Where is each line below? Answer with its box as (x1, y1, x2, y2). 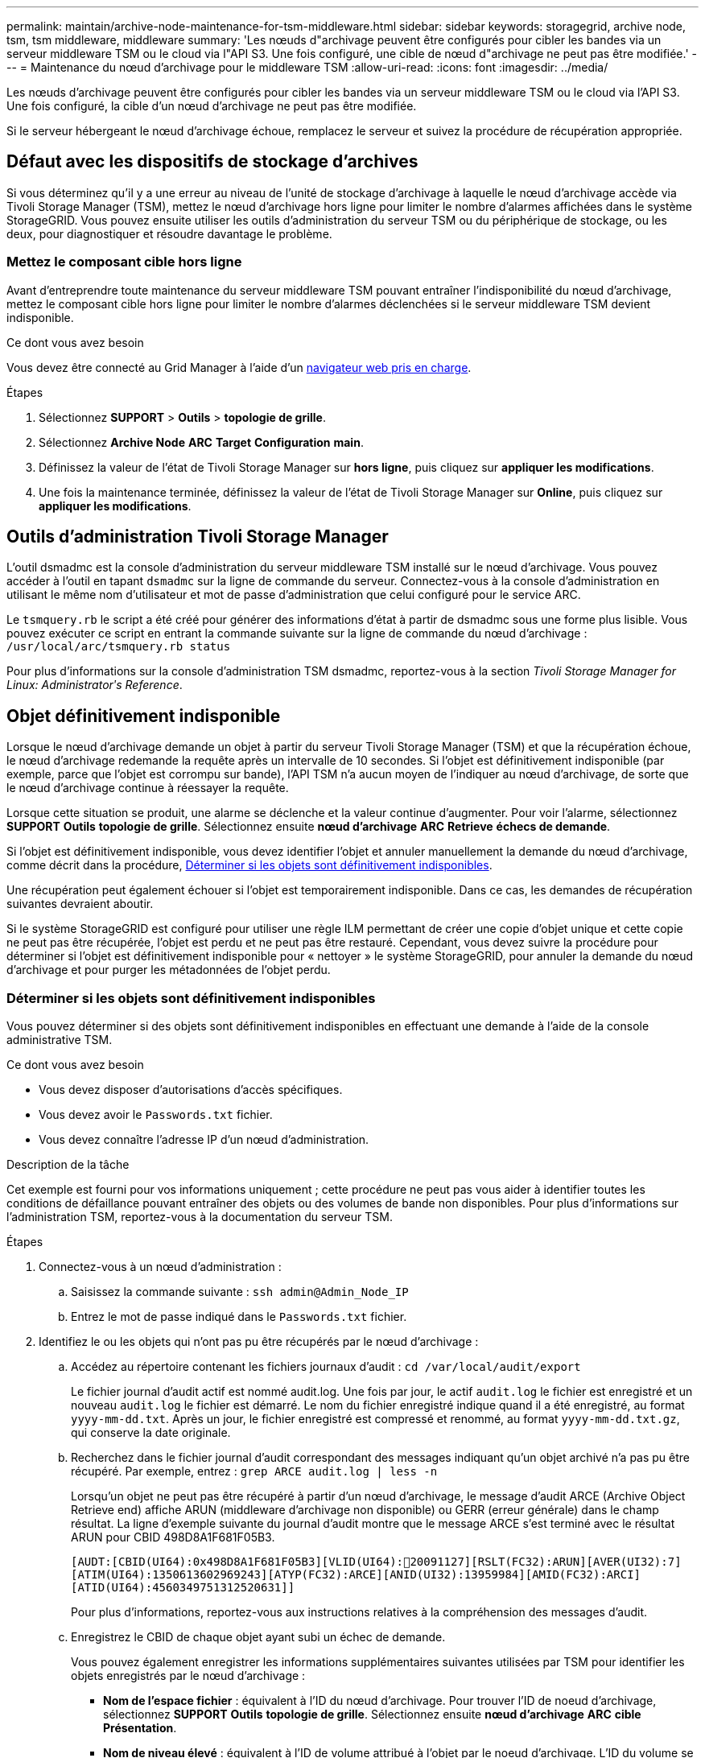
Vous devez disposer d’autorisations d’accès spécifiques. (39, 1083, 343, 1097)
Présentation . (103, 1721, 177, 1735)
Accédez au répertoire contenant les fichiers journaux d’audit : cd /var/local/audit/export (71, 1360, 581, 1374)
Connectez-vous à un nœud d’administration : (39, 1260, 282, 1274)
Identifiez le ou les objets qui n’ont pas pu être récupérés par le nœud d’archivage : (39, 1335, 479, 1349)
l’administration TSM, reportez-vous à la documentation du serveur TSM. (6, 1210, 393, 1224)
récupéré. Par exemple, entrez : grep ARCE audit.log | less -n (71, 1464, 438, 1479)
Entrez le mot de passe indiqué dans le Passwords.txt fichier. (71, 1310, 407, 1324)
